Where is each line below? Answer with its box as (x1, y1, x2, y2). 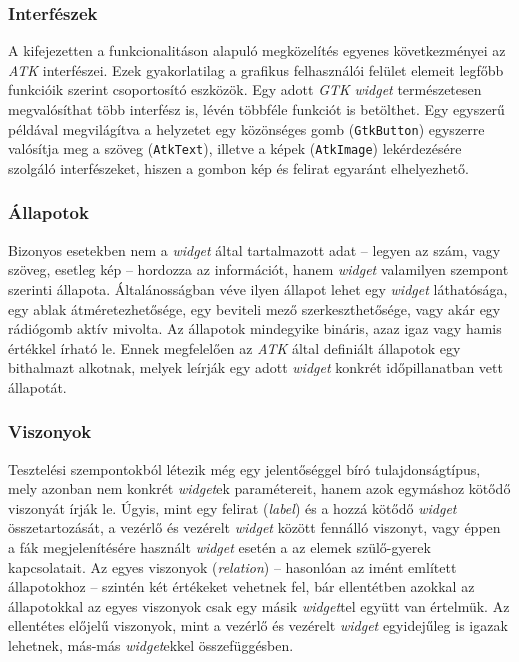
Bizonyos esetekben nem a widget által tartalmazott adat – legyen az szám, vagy (8, 239, 501, 260)
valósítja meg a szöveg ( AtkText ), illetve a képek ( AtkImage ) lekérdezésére (8, 138, 462, 159)
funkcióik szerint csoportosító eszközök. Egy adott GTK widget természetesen (8, 79, 482, 100)
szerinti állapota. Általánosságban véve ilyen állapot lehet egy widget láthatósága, (8, 278, 508, 299)
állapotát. (8, 376, 67, 397)
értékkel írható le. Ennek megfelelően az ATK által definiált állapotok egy (8, 337, 461, 358)
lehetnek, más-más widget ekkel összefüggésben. (8, 635, 294, 656)
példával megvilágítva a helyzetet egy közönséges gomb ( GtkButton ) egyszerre (8, 118, 485, 139)
